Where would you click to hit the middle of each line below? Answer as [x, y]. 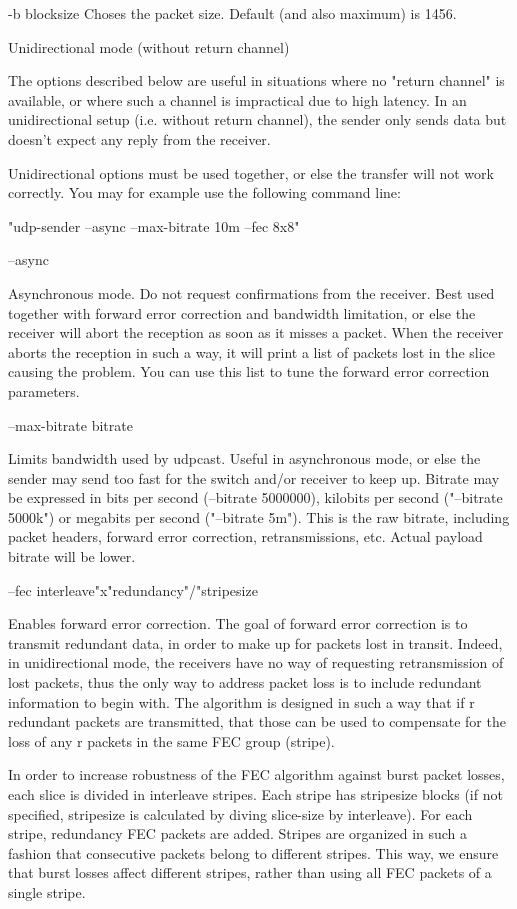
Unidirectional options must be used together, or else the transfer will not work [251, 172]
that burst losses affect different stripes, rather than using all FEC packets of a [250, 872]
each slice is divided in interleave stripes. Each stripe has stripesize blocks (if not [255, 794]
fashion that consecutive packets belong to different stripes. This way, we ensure [253, 852]
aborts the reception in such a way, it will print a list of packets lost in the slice [252, 351]
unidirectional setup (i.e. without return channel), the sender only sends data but [257, 119]
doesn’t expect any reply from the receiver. [139, 138]
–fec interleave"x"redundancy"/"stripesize [133, 589]
